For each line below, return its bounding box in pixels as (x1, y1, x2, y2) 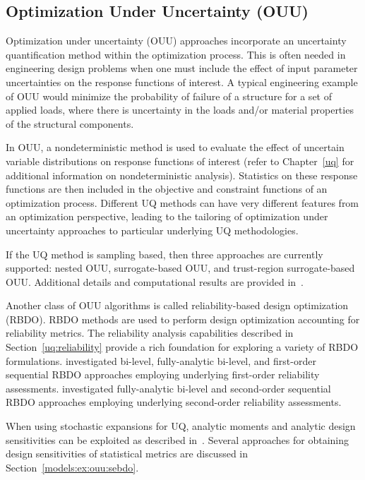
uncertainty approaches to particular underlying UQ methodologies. (6, 222, 299, 237)
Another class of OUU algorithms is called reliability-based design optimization (6, 298, 349, 313)
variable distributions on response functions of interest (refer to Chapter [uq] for (6, 153, 354, 168)
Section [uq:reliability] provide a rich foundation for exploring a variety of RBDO (6, 340, 359, 354)
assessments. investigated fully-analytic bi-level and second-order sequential (6, 380, 331, 395)
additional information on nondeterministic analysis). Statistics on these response (6, 167, 358, 182)
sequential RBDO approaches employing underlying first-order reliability (6, 367, 320, 382)
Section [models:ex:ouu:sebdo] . (6, 460, 139, 474)
